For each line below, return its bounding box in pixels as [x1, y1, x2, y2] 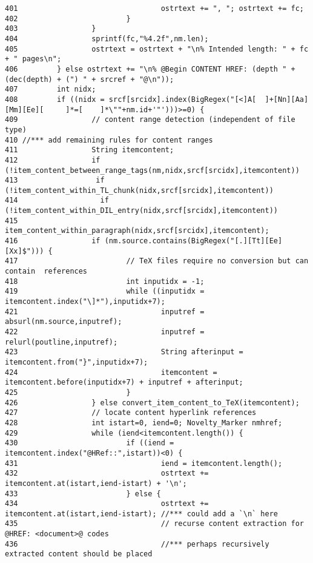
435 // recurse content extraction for [5, 519, 304, 528]
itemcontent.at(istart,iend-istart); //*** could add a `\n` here [5, 509, 278, 518]
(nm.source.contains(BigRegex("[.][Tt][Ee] [104, 237, 283, 246]
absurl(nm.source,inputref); [5, 317, 122, 326]
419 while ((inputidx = [5, 287, 205, 296]
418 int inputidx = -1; [5, 277, 205, 286]
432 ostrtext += [5, 469, 209, 478]
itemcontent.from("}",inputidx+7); [5, 357, 148, 366]
